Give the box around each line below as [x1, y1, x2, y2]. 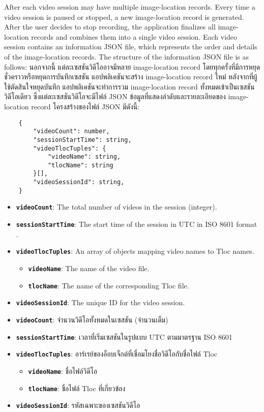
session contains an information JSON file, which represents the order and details [4, 41, 257, 52]
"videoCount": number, [33, 128, 110, 135]
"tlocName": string [47, 161, 113, 169]
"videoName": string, [47, 153, 121, 161]
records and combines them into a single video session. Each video [31, 31, 238, 42]
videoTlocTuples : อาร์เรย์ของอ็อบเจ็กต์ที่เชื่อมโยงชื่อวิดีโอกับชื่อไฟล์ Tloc [16, 348, 218, 359]
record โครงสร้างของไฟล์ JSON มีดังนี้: [31, 101, 140, 111]
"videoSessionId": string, [33, 179, 125, 186]
